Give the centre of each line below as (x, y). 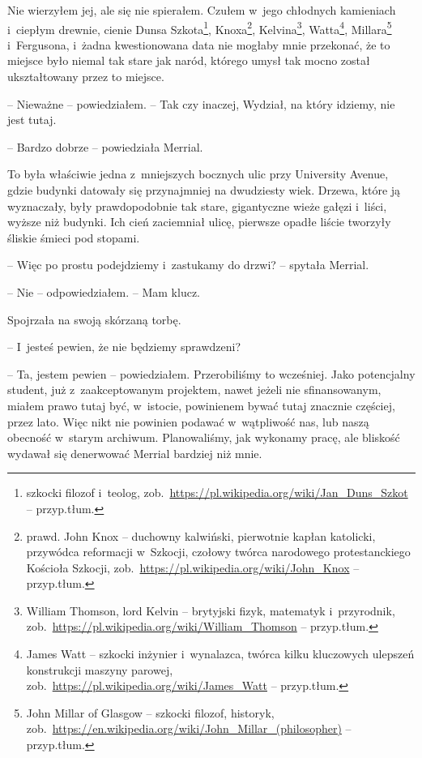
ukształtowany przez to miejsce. (86, 77)
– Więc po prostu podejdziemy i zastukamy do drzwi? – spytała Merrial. (188, 265)
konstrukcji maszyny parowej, (100, 669)
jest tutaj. (32, 120)
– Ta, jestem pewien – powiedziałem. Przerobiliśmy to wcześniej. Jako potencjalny (211, 373)
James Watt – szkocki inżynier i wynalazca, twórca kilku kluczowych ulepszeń (220, 654)
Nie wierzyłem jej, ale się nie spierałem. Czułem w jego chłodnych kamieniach (202, 10)
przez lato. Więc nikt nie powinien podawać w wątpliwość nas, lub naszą (188, 421)
